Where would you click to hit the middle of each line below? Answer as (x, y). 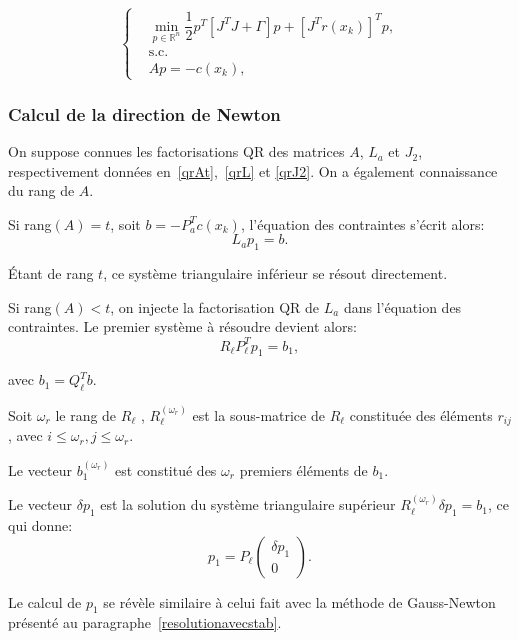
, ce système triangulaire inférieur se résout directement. (275, 273)
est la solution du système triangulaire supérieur (248, 504)
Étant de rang (51, 273)
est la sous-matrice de (258, 414)
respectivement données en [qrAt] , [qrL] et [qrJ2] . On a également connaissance (253, 170)
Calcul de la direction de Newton (144, 113)
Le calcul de (45, 601)
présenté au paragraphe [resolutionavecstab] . (145, 622)
